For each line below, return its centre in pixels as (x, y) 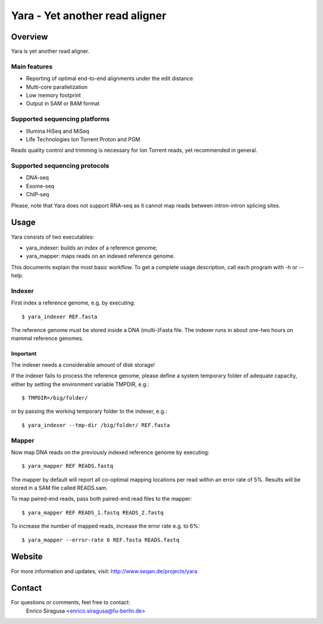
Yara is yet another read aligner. (50, 51)
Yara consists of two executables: (53, 237)
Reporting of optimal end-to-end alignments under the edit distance (110, 78)
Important (24, 354)
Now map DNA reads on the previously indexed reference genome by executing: (110, 452)
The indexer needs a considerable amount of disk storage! (83, 364)
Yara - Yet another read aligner (89, 16)
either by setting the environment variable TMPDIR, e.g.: (80, 384)
